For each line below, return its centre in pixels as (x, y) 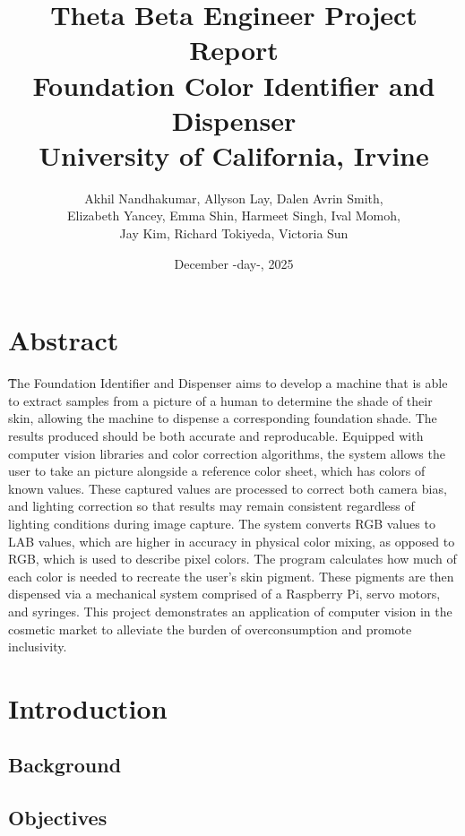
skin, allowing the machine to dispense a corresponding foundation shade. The (223, 418)
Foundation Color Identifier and (234, 85)
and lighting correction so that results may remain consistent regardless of (211, 506)
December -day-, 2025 (234, 263)
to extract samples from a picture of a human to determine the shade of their (220, 400)
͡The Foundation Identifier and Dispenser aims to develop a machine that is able (228, 383)
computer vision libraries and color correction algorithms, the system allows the (227, 453)
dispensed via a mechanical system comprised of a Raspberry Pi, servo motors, (224, 594)
